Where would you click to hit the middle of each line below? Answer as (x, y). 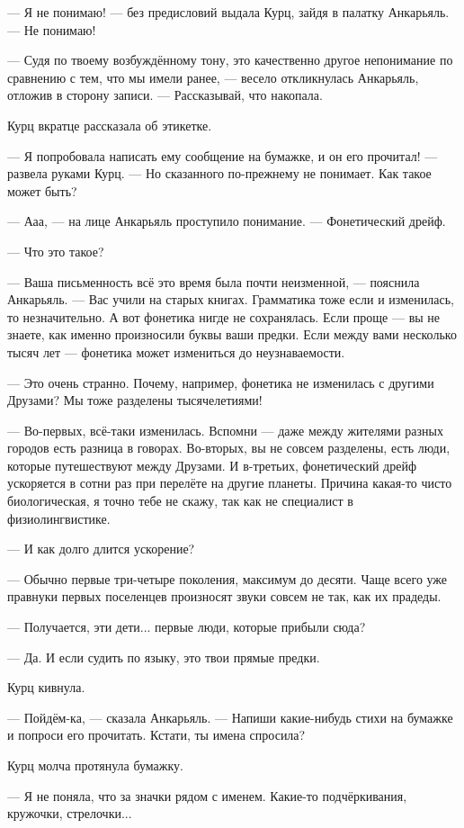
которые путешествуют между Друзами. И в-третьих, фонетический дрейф (212, 465)
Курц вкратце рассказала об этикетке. (110, 125)
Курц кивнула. (46, 687)
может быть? (42, 190)
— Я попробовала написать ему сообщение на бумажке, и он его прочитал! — (223, 155)
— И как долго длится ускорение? (101, 549)
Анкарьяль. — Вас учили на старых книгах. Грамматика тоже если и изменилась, (231, 299)
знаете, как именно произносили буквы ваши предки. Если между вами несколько (232, 334)
